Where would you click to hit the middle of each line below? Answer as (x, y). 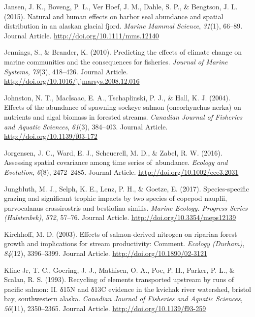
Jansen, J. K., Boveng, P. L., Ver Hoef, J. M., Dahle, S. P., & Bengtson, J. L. (121, 6)
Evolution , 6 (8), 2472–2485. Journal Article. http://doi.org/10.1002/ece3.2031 (121, 172)
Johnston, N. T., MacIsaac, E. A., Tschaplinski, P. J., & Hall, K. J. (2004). (117, 97)
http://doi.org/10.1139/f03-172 (51, 136)
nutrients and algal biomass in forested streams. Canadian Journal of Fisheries (123, 116)
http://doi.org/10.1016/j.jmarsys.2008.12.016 (72, 81)
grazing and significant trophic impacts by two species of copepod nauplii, (116, 198)
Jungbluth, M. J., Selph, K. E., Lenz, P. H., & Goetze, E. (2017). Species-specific (127, 188)
